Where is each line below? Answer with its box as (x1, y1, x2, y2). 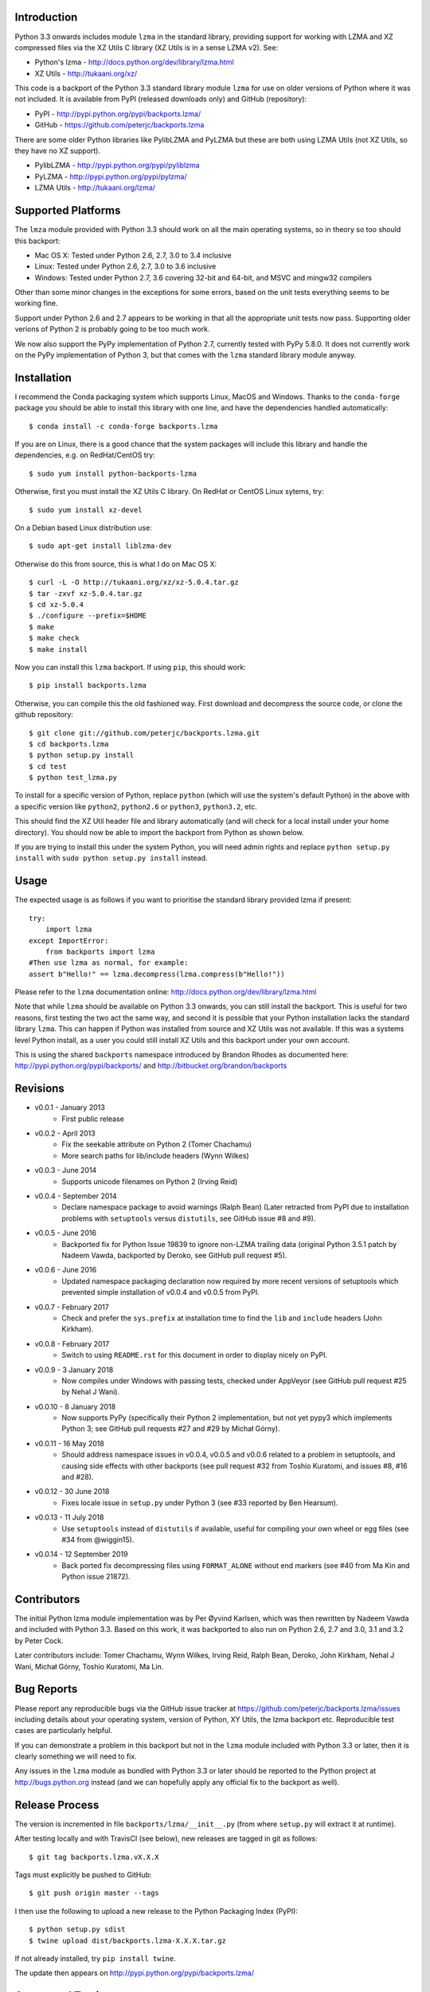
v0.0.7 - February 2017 (34, 1302, 109, 1312)
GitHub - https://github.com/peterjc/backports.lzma (34, 120, 205, 130)
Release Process (14, 1798, 100, 1812)
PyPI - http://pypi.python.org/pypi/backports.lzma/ (34, 108, 201, 119)
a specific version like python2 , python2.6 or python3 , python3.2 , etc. (14, 802, 258, 811)
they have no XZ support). (14, 146, 101, 155)
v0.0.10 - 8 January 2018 (34, 1402, 116, 1411)
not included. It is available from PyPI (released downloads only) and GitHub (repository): (14, 94, 307, 104)
